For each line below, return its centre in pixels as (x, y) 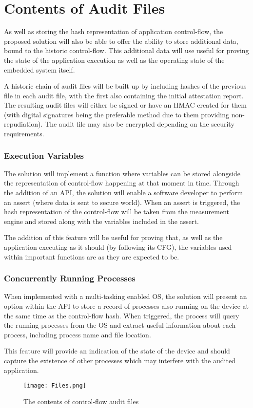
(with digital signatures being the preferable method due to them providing (117, 114)
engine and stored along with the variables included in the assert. (101, 221)
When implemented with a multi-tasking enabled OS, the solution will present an (126, 296)
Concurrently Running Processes (70, 278)
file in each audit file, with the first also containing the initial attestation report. (124, 95)
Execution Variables (44, 155)
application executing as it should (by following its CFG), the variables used (118, 247)
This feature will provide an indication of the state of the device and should (117, 351)
